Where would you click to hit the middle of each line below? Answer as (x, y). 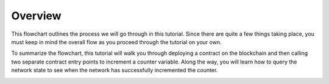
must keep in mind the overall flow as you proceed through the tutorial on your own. (116, 42)
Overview (36, 16)
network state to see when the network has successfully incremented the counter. (115, 70)
